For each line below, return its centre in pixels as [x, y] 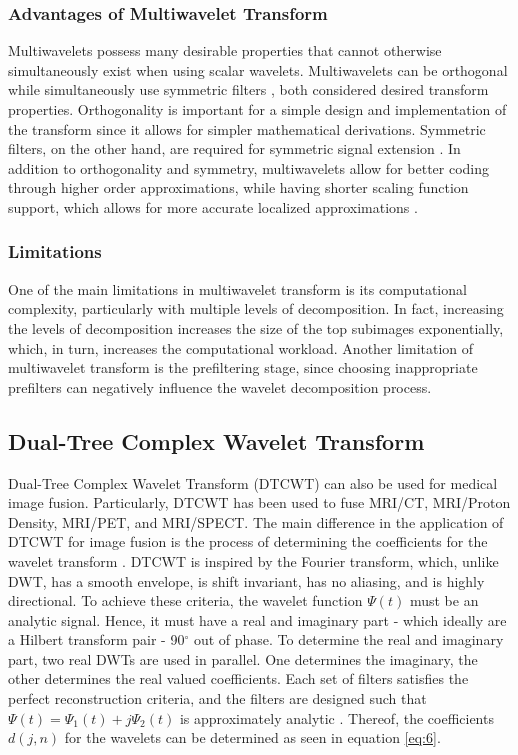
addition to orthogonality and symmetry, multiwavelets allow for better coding [249, 167]
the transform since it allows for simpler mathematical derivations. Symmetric [247, 128]
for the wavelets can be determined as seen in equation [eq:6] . [252, 737]
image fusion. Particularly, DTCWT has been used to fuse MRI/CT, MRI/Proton [259, 502]
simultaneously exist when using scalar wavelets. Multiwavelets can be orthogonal [258, 69]
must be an [444, 600]
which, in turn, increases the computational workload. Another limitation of [241, 347]
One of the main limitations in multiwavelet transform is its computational [237, 288]
